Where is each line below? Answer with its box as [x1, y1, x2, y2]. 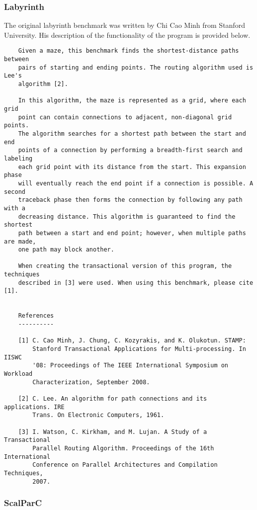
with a [4, 204, 25, 212]
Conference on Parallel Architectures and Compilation [32, 461, 218, 469]
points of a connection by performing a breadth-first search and [18, 147, 243, 154]
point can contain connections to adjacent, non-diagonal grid [18, 113, 232, 121]
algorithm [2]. [18, 81, 68, 88]
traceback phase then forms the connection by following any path [18, 196, 243, 204]
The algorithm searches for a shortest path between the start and [18, 130, 246, 137]
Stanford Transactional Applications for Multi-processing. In [32, 345, 246, 353]
